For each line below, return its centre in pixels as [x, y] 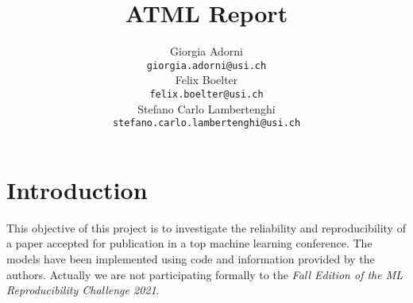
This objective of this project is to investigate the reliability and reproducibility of [206, 227]
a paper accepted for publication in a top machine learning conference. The [189, 243]
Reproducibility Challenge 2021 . [83, 290]
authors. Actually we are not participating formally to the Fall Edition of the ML [205, 274]
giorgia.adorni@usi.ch [206, 65]
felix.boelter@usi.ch [206, 94]
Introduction [77, 189]
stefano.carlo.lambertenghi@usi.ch [206, 123]
